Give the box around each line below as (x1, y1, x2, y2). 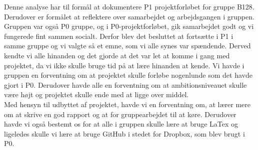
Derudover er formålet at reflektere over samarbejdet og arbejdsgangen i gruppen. (4, 11, 254, 21)
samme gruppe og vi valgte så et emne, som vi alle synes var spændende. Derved (4, 40, 251, 51)
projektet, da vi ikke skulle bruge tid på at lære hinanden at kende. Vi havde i (4, 60, 244, 70)
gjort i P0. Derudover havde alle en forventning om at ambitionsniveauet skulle (4, 79, 247, 90)
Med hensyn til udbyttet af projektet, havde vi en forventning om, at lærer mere (4, 99, 251, 109)
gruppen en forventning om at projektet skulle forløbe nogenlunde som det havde (4, 70, 252, 80)
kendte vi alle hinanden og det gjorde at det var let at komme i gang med (4, 50, 230, 60)
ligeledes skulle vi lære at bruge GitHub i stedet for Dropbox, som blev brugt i (4, 128, 245, 139)
